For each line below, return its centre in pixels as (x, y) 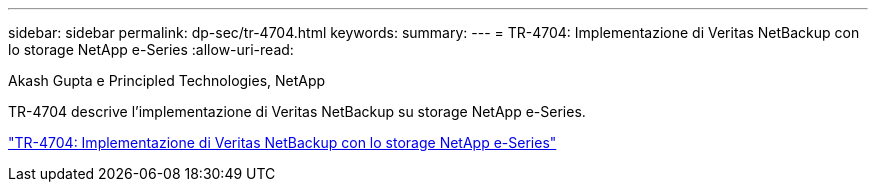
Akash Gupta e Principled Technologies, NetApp (167, 80)
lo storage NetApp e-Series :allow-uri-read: (151, 49)
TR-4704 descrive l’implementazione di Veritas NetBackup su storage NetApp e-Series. (297, 111)
